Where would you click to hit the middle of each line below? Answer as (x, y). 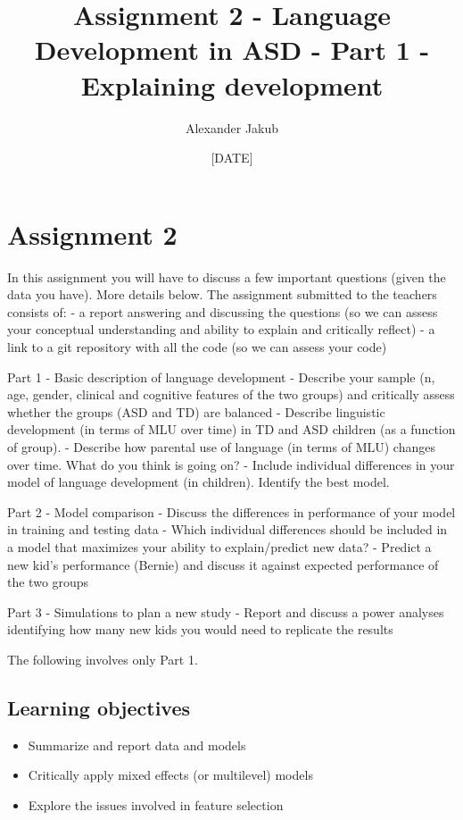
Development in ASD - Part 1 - (232, 50)
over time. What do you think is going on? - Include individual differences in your (231, 464)
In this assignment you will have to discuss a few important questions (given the (227, 276)
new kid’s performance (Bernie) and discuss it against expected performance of (223, 564)
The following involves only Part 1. (103, 659)
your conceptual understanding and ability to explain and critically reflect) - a (221, 329)
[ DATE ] (232, 158)
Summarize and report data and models (137, 745)
